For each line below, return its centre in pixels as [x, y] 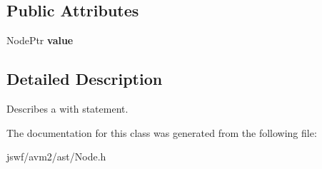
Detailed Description [85, 79]
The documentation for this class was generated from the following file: [162, 132]
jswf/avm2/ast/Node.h [56, 157]
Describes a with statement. [67, 108]
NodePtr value [40, 40]
